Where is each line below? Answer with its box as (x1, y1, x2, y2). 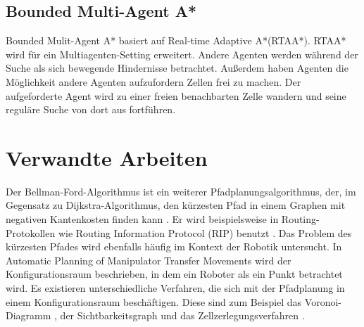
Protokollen (6, 225, 56, 240)
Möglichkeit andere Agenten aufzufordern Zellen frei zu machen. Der (6, 74, 301, 89)
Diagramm (6, 308, 51, 323)
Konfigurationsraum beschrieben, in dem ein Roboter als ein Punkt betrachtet (6, 267, 343, 281)
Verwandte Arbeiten (6, 143, 208, 172)
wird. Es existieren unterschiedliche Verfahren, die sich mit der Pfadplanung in (6, 281, 345, 295)
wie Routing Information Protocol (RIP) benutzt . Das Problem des (58, 225, 352, 240)
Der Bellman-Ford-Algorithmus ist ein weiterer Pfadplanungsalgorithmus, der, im (6, 184, 356, 198)
